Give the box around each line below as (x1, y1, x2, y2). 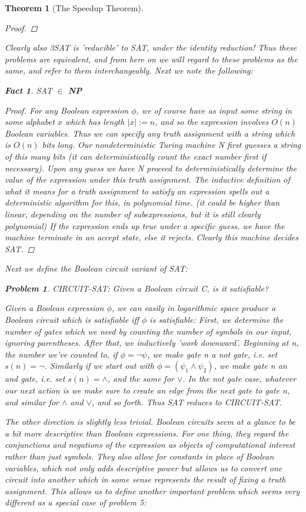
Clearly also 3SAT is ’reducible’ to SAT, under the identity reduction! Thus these (5, 41, 297, 54)
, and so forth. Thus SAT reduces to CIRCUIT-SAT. (91, 395, 282, 408)
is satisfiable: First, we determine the (149, 313, 284, 326)
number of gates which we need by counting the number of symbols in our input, (5, 325, 292, 337)
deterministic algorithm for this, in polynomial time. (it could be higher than (5, 196, 280, 209)
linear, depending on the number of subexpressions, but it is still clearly (5, 207, 261, 220)
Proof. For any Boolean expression (5, 104, 129, 116)
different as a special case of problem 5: (5, 496, 147, 508)
